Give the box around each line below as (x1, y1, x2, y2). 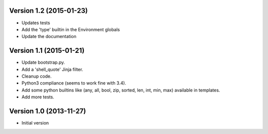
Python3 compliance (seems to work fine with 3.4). (21, 80, 127, 86)
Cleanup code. (21, 73, 52, 79)
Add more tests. (21, 94, 55, 100)
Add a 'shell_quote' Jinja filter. (21, 66, 83, 72)
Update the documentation (21, 34, 77, 40)
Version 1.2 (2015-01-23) (9, 6, 88, 15)
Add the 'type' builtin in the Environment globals (21, 26, 120, 32)
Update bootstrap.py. (21, 59, 66, 65)
